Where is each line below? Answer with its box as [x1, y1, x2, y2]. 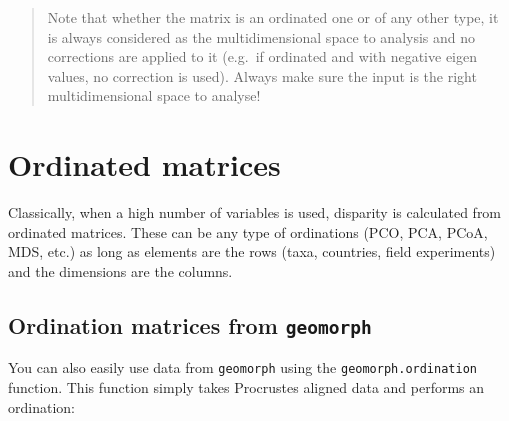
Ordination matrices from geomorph [8, 309, 372, 340]
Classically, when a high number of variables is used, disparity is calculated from [8, 202, 502, 223]
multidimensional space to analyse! [47, 85, 261, 106]
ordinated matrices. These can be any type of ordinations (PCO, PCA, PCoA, [8, 221, 488, 242]
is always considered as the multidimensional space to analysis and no [47, 26, 476, 47]
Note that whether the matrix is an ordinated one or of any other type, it [47, 7, 499, 27]
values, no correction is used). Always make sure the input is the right [47, 65, 477, 86]
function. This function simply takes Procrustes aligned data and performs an [8, 376, 485, 397]
